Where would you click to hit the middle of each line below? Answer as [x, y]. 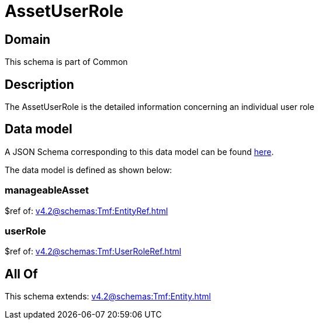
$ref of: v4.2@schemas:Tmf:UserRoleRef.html [93, 251]
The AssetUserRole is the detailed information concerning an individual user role [159, 107]
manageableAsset [47, 190]
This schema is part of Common [66, 62]
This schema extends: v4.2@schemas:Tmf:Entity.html [108, 297]
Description [39, 84]
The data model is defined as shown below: [89, 170]
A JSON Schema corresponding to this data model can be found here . [139, 151]
